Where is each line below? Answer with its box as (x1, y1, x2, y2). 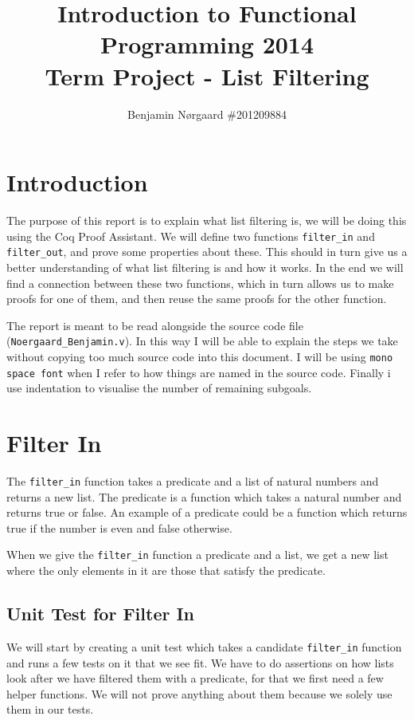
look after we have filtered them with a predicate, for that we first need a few (6, 670, 384, 687)
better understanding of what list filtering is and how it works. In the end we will (6, 258, 404, 275)
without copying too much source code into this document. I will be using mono (6, 348, 393, 364)
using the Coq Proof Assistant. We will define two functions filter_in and (6, 227, 375, 244)
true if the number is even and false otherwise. (6, 519, 232, 536)
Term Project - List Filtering (45, 59, 369, 92)
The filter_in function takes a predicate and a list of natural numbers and (6, 473, 379, 489)
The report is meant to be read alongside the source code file (6, 317, 303, 333)
